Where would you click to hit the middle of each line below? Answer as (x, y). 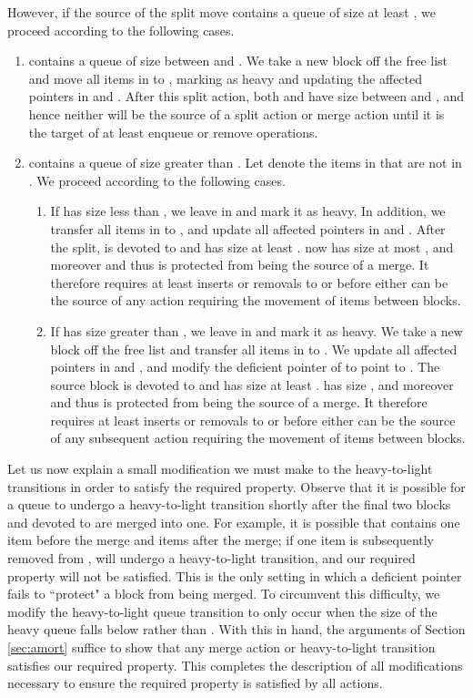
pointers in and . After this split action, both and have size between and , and (247, 96)
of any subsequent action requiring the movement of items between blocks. (258, 438)
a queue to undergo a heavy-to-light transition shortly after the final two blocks (229, 504)
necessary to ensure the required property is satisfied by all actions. (195, 683)
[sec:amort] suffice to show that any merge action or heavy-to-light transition (221, 647)
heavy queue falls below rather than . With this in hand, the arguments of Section (236, 629)
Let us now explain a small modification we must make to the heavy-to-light (220, 469)
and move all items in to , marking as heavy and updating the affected (226, 78)
